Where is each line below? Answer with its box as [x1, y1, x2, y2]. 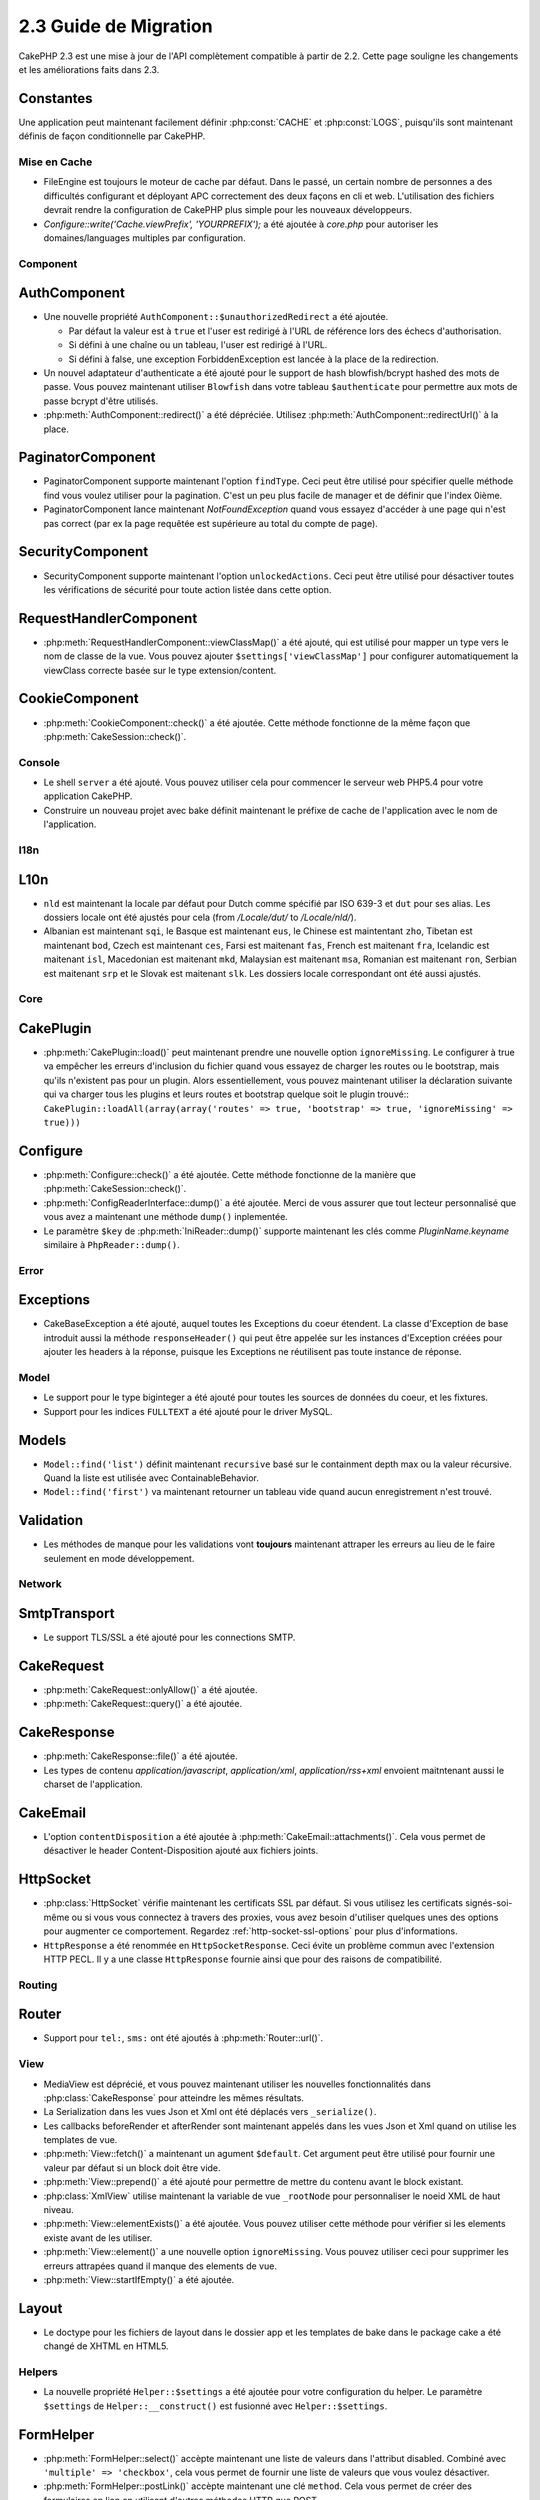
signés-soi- [465, 1897, 513, 1909]
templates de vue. [43, 2134, 118, 2146]
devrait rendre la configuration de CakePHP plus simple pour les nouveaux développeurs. [43, 204, 412, 216]
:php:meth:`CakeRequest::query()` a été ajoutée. [43, 1698, 243, 1710]
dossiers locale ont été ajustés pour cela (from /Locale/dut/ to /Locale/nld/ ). [43, 911, 357, 924]
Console [18, 755, 60, 769]
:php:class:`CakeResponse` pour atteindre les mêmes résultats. [43, 2091, 305, 2104]
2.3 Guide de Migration [18, 15, 214, 37]
